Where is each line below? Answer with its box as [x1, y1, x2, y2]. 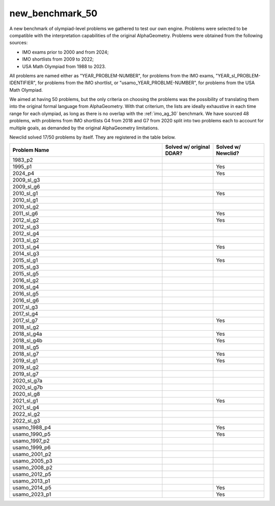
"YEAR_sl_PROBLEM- [215, 72, 261, 78]
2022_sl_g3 [12, 417, 40, 424]
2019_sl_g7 [12, 370, 39, 378]
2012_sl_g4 [12, 230, 39, 237]
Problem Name [12, 147, 49, 154]
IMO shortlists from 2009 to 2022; [22, 56, 94, 62]
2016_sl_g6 [12, 297, 39, 304]
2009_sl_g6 [12, 183, 40, 191]
